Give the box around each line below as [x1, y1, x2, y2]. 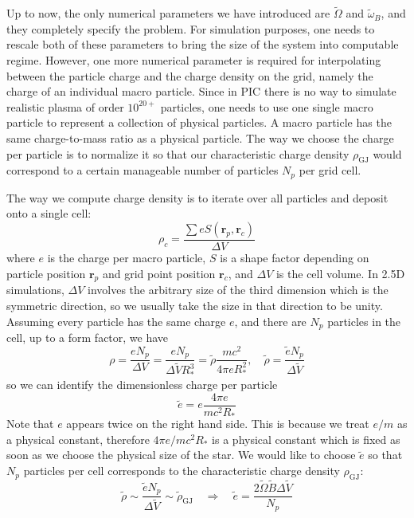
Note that [6, 415, 54, 432]
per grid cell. [299, 162, 361, 179]
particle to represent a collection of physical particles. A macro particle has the [6, 114, 392, 131]
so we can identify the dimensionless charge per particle [6, 376, 278, 393]
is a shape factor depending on [220, 249, 369, 266]
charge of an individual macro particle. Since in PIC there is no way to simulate [6, 83, 396, 100]
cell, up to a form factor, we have [6, 329, 169, 346]
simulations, [6, 281, 64, 298]
